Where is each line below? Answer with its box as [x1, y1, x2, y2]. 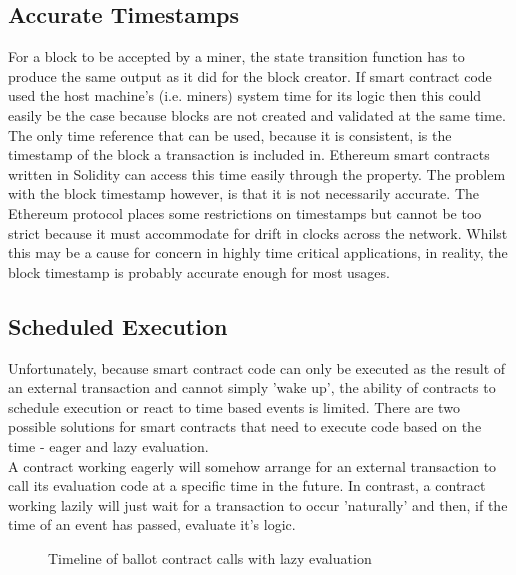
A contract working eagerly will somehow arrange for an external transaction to [8, 455, 497, 476]
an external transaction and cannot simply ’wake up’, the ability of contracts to [8, 377, 496, 398]
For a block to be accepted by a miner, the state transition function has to [8, 46, 465, 67]
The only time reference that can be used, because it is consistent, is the [8, 124, 452, 145]
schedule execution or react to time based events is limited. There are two [8, 396, 460, 417]
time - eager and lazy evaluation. [8, 435, 209, 456]
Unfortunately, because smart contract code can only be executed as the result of [8, 357, 506, 378]
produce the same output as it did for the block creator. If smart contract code [8, 65, 492, 86]
